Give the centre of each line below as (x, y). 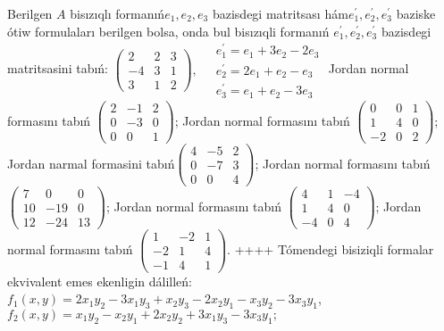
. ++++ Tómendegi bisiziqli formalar (331, 248)
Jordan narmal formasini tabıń (91, 163)
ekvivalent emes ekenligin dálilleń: (100, 281)
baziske (416, 13)
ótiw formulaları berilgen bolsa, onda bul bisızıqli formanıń (168, 31)
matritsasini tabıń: (58, 68)
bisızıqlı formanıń (117, 13)
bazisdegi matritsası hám (280, 13)
